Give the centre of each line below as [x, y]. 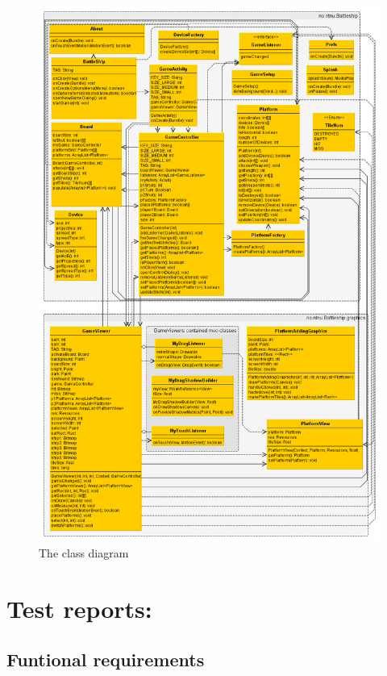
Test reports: [79, 608]
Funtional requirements [106, 659]
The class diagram [84, 552]
